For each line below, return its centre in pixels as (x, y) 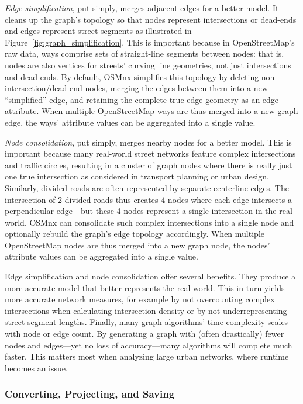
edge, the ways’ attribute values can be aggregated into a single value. (130, 122)
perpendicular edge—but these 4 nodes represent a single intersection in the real (149, 211)
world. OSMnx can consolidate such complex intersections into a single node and (149, 222)
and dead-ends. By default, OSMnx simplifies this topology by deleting (132, 76)
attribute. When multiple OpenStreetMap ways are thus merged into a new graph (151, 111)
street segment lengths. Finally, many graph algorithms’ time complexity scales (147, 322)
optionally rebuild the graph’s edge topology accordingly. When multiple (135, 234)
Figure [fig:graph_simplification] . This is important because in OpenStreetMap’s (150, 42)
